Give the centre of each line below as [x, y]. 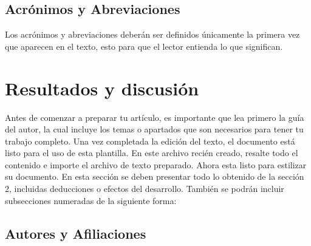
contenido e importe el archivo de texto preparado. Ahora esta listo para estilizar [156, 164]
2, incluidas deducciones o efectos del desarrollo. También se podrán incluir [145, 189]
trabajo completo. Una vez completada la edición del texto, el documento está [150, 141]
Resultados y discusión [102, 88]
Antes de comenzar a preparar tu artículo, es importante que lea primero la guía [155, 117]
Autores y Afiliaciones [76, 233]
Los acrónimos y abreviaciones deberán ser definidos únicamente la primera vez [152, 34]
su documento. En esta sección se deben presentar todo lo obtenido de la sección [155, 176]
